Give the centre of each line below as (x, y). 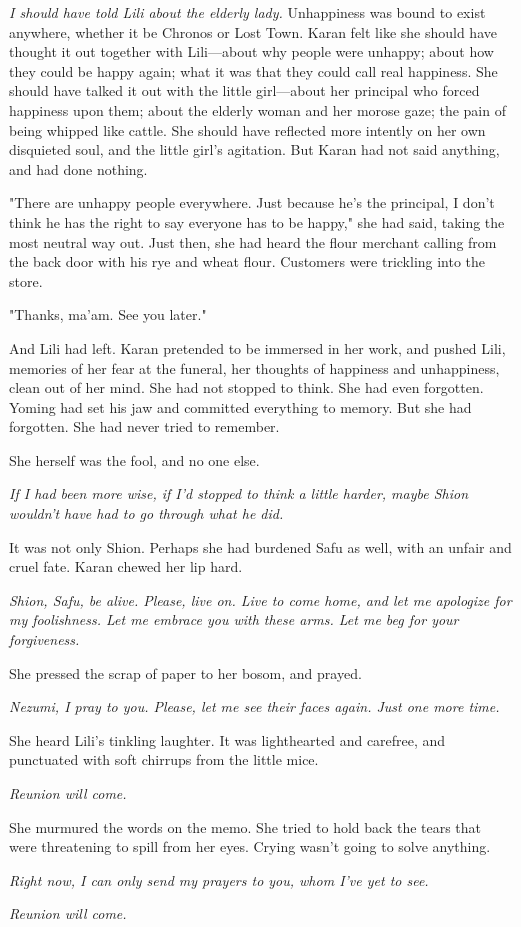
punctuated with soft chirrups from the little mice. (164, 759)
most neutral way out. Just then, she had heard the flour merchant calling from (253, 241)
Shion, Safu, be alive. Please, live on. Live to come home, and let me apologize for (260, 599)
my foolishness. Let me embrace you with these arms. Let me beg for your (234, 619)
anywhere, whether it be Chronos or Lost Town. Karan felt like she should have (253, 31)
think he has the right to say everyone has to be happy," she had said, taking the (257, 221)
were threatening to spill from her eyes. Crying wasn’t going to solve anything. (250, 846)
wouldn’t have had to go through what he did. (146, 513)
